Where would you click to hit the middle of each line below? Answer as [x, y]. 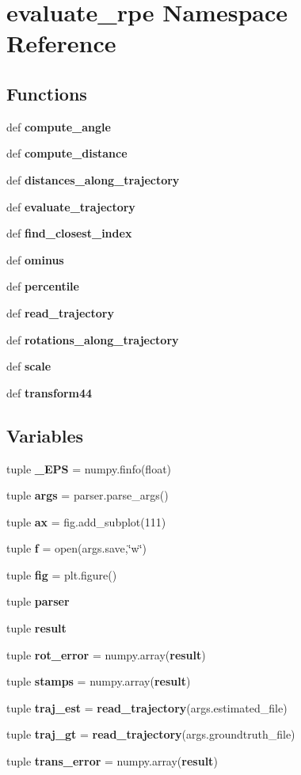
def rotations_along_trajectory [93, 339]
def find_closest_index [69, 233]
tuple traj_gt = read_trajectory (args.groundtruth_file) [151, 734]
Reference [61, 43]
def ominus [35, 259]
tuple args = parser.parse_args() [88, 495]
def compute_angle [59, 126]
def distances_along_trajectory [93, 179]
